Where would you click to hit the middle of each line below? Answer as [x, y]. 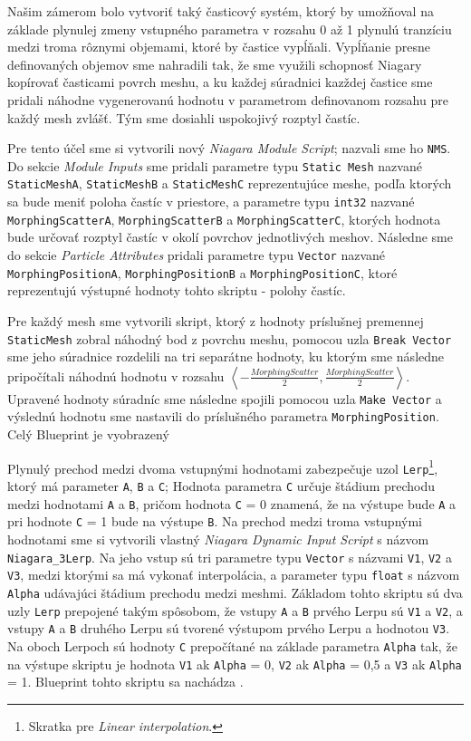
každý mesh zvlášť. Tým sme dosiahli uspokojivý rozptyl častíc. [184, 117]
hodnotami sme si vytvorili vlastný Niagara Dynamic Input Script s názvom [218, 539]
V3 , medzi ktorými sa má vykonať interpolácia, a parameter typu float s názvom [234, 575]
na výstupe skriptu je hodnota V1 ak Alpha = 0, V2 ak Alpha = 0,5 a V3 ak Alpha [235, 664]
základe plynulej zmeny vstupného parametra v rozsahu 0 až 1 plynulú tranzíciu [230, 29]
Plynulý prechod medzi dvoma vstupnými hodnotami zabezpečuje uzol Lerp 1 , [223, 467]
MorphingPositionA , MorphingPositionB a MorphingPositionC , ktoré [202, 272]
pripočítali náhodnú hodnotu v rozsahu [116, 375]
